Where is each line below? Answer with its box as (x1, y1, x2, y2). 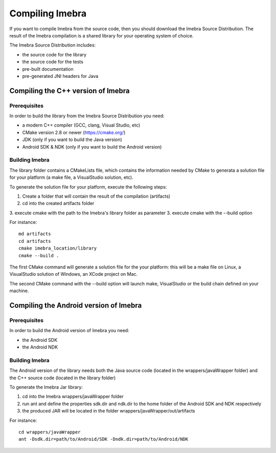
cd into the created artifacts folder (22, 200, 95, 207)
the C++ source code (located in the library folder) (9, 375, 116, 381)
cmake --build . (18, 253, 59, 258)
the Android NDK (22, 344, 58, 351)
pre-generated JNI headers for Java (22, 73, 99, 79)
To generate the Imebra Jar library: (9, 384, 83, 390)
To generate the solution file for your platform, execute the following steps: (9, 183, 167, 190)
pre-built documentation (22, 66, 74, 72)
